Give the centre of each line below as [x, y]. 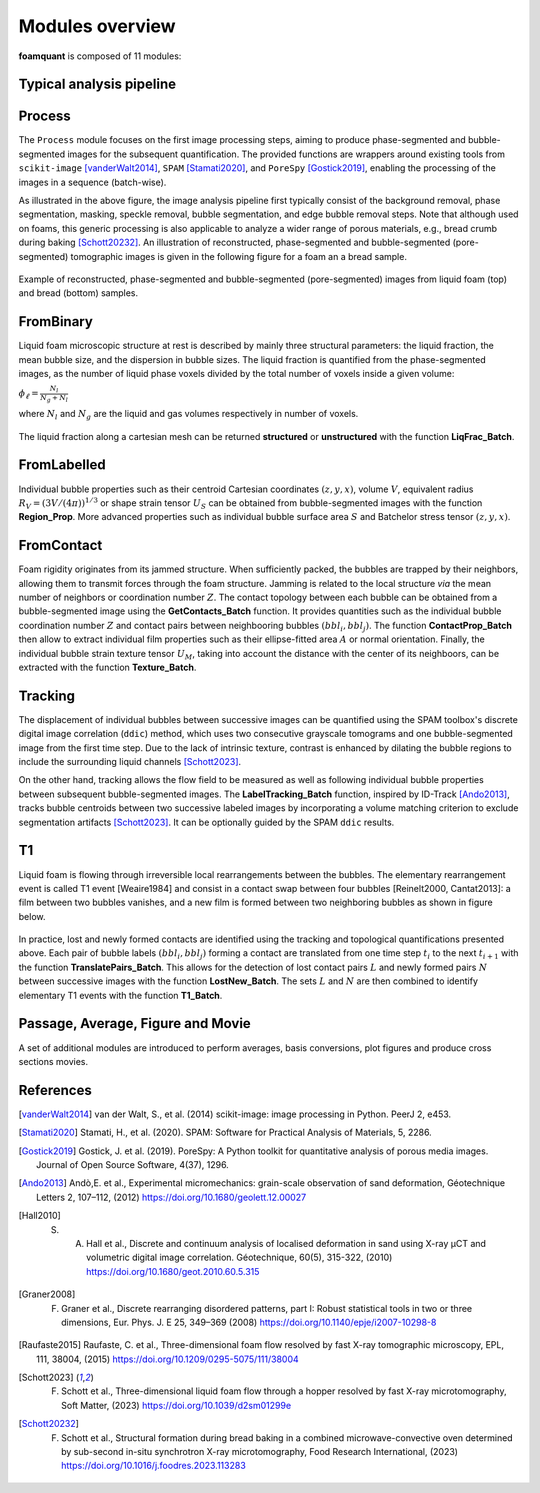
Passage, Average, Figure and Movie [135, 1023]
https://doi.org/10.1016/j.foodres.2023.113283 [154, 1466]
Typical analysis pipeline [97, 84]
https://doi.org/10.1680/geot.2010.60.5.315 [173, 1271]
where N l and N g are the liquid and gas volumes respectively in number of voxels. [188, 415]
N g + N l [54, 398]
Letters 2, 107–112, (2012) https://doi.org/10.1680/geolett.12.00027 [171, 1197]
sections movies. [53, 1061]
